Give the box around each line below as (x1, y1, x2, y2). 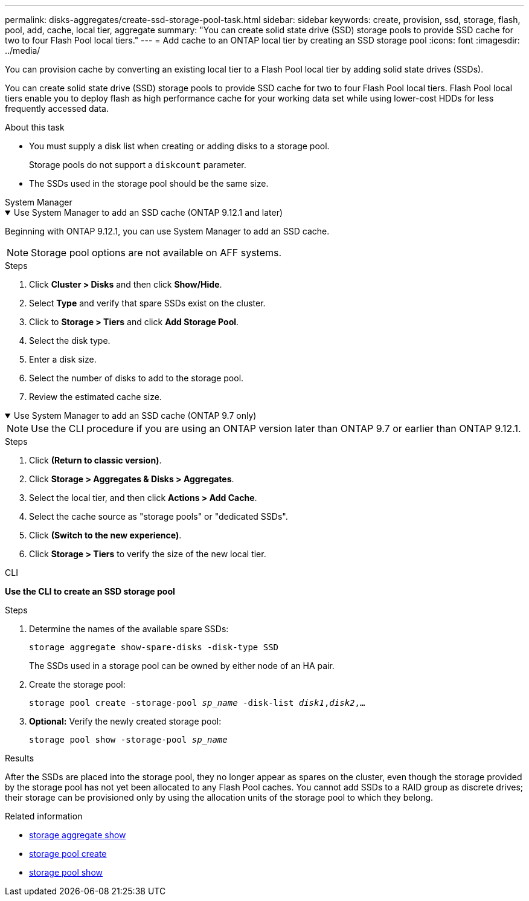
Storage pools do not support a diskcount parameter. (29, 160, 246, 170)
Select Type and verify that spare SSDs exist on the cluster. (29, 298, 266, 308)
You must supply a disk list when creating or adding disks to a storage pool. (29, 141, 330, 151)
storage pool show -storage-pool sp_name (29, 735, 228, 744)
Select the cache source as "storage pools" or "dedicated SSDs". (29, 511, 288, 522)
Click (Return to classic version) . (29, 455, 162, 465)
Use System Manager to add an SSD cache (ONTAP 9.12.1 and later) (13, 207, 283, 218)
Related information (5, 811, 83, 821)
